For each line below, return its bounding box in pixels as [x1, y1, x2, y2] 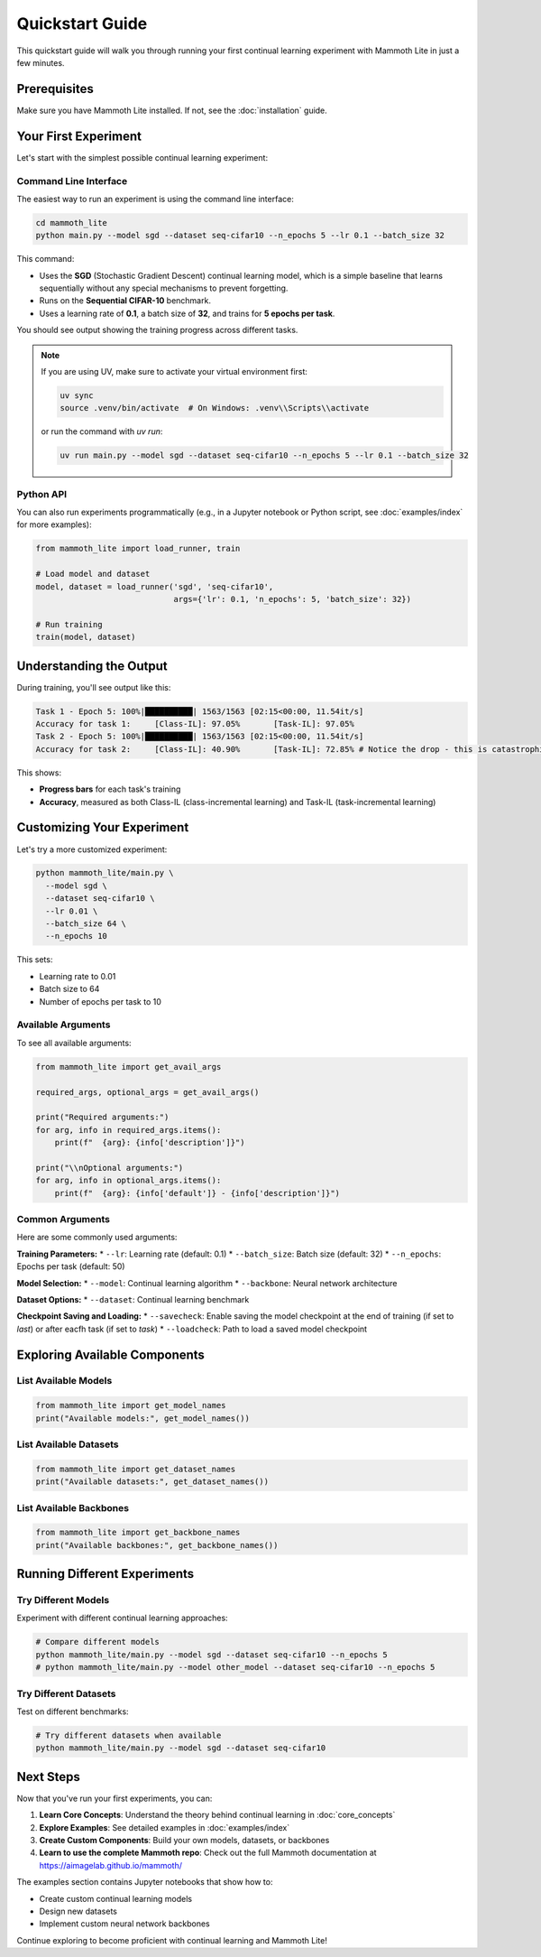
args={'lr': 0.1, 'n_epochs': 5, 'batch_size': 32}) [173, 594, 412, 604]
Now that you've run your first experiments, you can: [16, 1793, 213, 1804]
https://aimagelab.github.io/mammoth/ [39, 1860, 183, 1870]
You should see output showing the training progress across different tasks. [16, 325, 298, 336]
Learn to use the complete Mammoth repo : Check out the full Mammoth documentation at [39, 1847, 378, 1859]
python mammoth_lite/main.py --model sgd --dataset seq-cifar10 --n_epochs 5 [35, 1649, 388, 1660]
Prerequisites [16, 81, 94, 97]
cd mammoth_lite [35, 218, 108, 227]
